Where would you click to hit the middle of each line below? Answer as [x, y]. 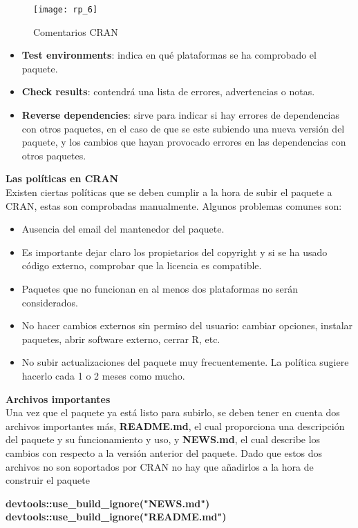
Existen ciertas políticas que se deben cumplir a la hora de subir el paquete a [169, 192]
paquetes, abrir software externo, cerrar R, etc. [121, 339]
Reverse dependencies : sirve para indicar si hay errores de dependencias [180, 115]
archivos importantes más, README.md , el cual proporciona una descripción [175, 426]
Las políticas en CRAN [62, 178]
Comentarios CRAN [76, 31]
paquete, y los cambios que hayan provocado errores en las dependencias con [184, 142]
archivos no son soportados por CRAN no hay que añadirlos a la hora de [160, 466]
